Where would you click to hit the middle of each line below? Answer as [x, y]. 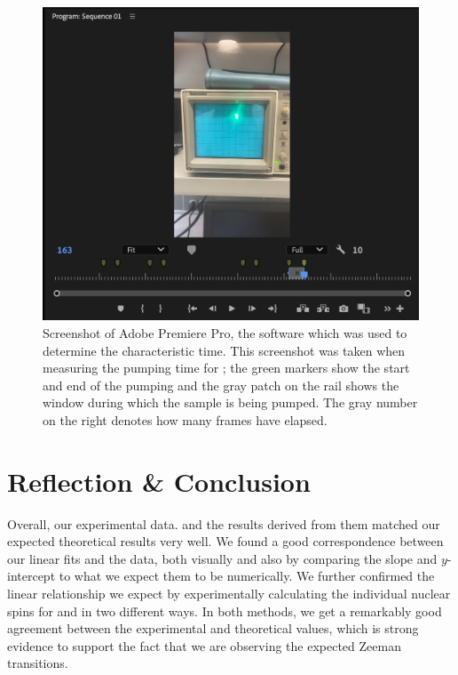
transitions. [38, 663]
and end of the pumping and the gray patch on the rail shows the [221, 385]
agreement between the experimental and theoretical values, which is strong [213, 628]
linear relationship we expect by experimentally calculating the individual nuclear [229, 594]
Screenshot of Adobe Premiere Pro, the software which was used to [225, 332]
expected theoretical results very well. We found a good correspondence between [225, 541]
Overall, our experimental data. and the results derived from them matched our [224, 523]
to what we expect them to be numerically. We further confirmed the [247, 576]
